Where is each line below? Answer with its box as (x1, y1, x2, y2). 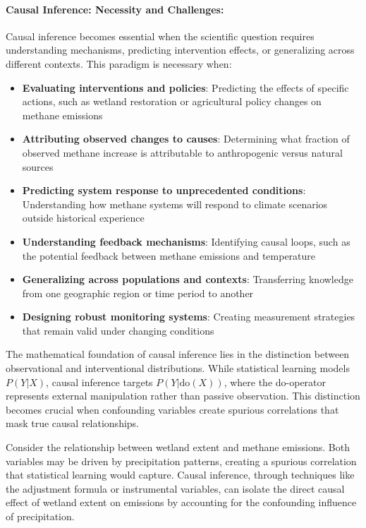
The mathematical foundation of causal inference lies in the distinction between (6, 347, 350, 361)
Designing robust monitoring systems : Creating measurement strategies (22, 309, 355, 324)
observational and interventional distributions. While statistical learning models (6, 361, 350, 376)
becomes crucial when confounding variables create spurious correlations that (6, 402, 339, 416)
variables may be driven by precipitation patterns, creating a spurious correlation (6, 453, 357, 468)
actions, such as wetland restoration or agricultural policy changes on (22, 94, 322, 109)
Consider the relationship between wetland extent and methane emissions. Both (6, 440, 350, 455)
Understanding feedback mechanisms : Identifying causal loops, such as (22, 234, 350, 248)
